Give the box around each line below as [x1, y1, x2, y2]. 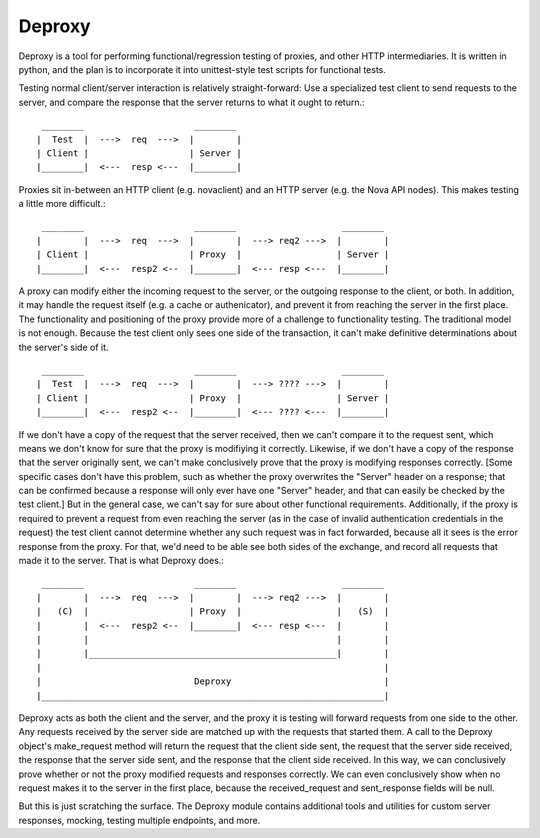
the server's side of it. [18, 341, 109, 353]
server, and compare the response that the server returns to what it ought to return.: [18, 96, 365, 108]
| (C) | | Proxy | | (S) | [36, 606, 390, 617]
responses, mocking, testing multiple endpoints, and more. [18, 814, 261, 826]
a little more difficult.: [18, 198, 106, 210]
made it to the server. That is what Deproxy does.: [18, 555, 225, 567]
